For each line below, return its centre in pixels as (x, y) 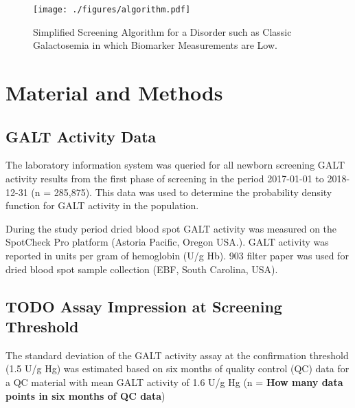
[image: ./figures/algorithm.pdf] (112, 10)
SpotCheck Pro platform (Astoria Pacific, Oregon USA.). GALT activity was (167, 242)
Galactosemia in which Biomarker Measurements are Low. (155, 45)
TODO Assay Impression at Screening (144, 306)
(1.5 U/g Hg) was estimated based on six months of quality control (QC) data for (177, 368)
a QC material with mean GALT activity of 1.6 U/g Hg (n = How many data (174, 382)
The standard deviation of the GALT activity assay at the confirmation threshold (177, 355)
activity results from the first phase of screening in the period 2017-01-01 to (165, 179)
